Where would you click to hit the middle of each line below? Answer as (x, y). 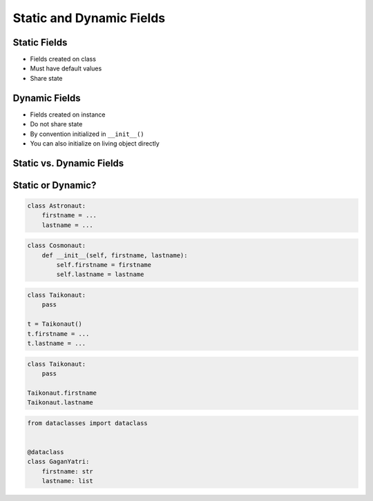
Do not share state (56, 124)
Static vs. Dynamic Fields (68, 163)
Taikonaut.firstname (62, 393)
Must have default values (66, 68)
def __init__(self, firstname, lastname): (115, 255)
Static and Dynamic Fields (89, 18)
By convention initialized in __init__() (87, 134)
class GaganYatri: (58, 462)
